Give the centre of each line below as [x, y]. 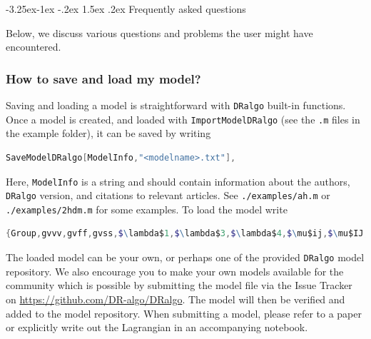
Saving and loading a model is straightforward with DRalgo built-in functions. [176, 105]
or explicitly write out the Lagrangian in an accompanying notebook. [157, 327]
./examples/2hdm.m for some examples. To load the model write [147, 209]
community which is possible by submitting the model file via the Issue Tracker [179, 285]
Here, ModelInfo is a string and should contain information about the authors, [178, 181]
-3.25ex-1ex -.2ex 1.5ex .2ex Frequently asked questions [126, 9]
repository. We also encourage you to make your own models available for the [175, 271]
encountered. [34, 47]
